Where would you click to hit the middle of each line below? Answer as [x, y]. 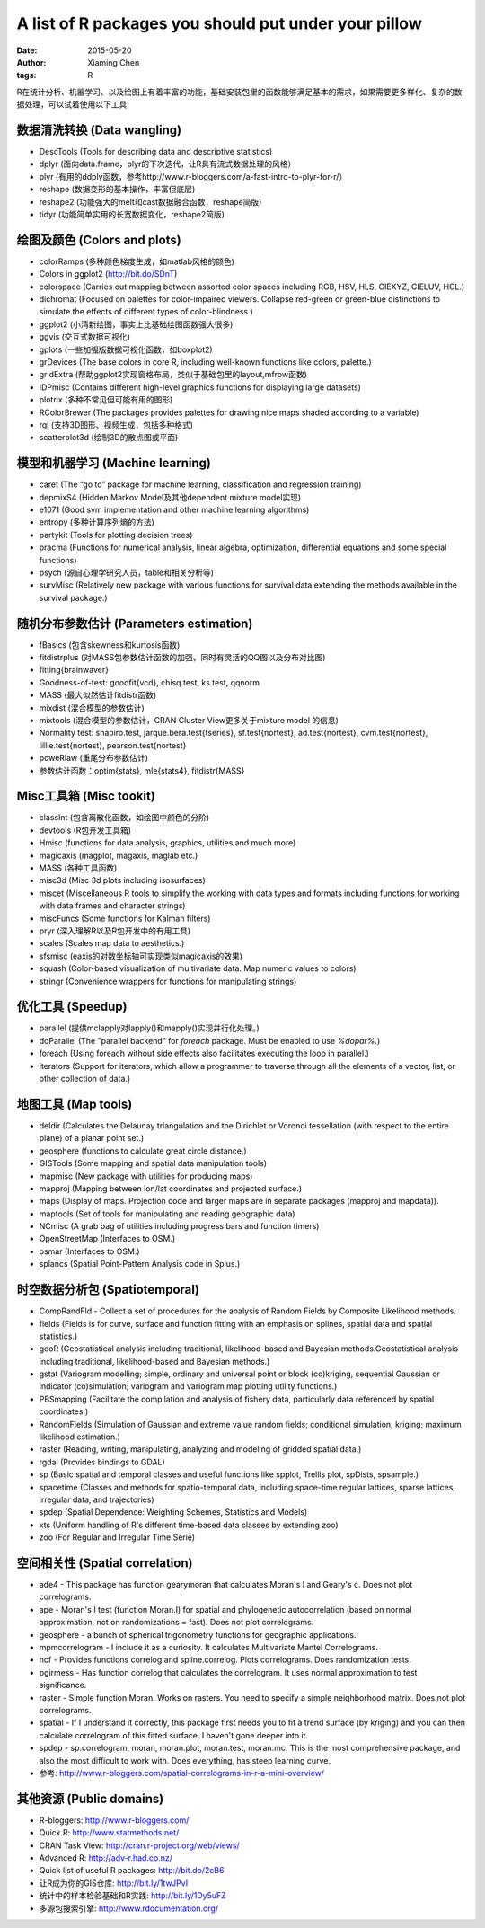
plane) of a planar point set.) [92, 1138]
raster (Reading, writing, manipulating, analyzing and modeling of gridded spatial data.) [200, 1449]
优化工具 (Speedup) [72, 1007]
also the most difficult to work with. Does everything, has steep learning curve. [185, 1760]
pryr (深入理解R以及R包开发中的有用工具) [115, 931]
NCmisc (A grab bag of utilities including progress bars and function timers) [179, 1226]
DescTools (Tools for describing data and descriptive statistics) [156, 152]
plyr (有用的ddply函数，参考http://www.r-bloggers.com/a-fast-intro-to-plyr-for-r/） [193, 176]
